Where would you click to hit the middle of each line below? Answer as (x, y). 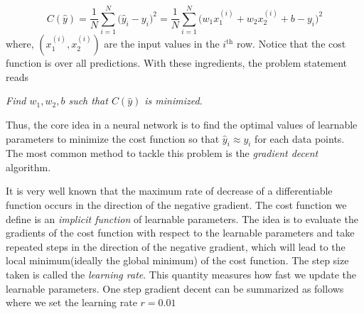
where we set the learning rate (71, 302)
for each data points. (300, 138)
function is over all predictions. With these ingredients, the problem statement (177, 63)
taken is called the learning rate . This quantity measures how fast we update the (181, 275)
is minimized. (173, 101)
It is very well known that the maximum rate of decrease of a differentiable (169, 191)
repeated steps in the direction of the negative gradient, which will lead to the (176, 246)
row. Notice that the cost (291, 44)
